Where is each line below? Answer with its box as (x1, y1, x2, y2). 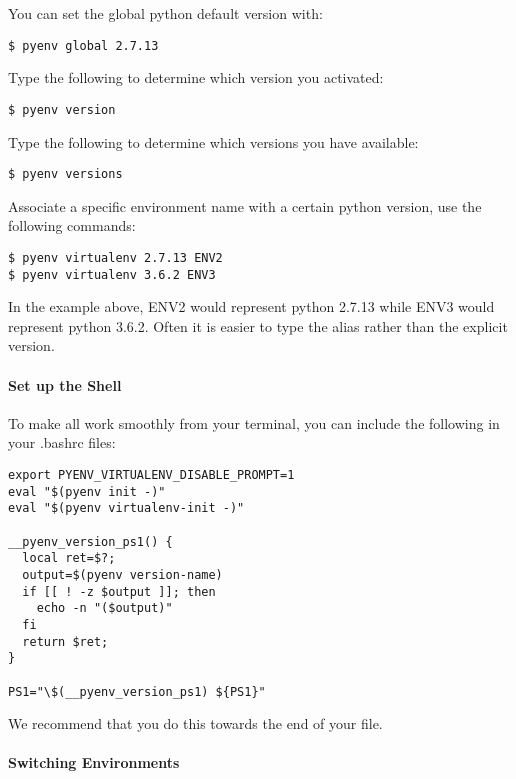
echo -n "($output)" (36, 601, 173, 616)
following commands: (8, 215, 136, 236)
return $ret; (22, 634, 109, 649)
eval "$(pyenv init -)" (8, 484, 166, 499)
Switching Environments (8, 752, 180, 773)
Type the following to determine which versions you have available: (8, 131, 419, 152)
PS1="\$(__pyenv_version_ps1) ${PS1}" (8, 684, 266, 699)
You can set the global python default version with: (8, 3, 323, 23)
